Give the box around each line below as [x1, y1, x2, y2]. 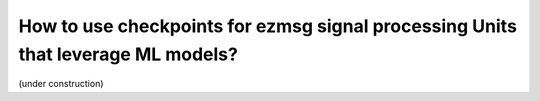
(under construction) [18, 78, 104, 90]
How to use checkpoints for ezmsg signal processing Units [18, 15, 517, 37]
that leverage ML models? [18, 43, 239, 65]
